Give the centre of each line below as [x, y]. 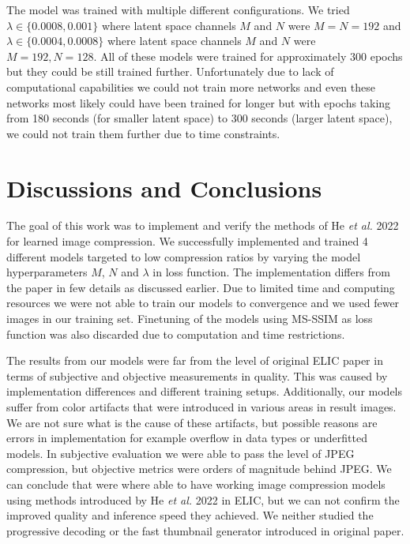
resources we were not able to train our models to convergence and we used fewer [203, 303]
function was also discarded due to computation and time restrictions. [176, 334]
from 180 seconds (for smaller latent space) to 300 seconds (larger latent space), [199, 118]
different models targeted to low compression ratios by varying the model [184, 256]
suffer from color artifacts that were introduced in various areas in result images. [201, 407]
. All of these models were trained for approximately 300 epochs [248, 56]
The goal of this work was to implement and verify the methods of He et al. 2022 [203, 225]
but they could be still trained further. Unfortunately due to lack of [170, 71]
